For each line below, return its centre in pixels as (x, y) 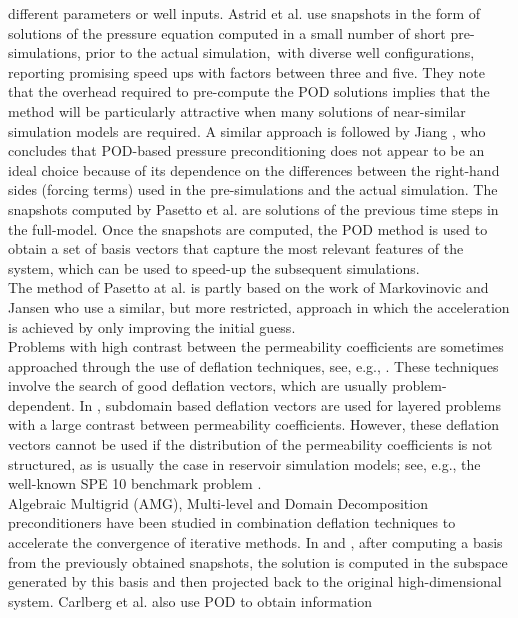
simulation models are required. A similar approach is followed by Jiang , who (247, 130)
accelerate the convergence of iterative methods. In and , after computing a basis (255, 542)
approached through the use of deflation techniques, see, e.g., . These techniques (253, 365)
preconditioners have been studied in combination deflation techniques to (232, 522)
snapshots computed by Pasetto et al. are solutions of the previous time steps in (253, 208)
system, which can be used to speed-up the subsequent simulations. (214, 267)
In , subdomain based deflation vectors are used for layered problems (290, 404)
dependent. (41, 404)
